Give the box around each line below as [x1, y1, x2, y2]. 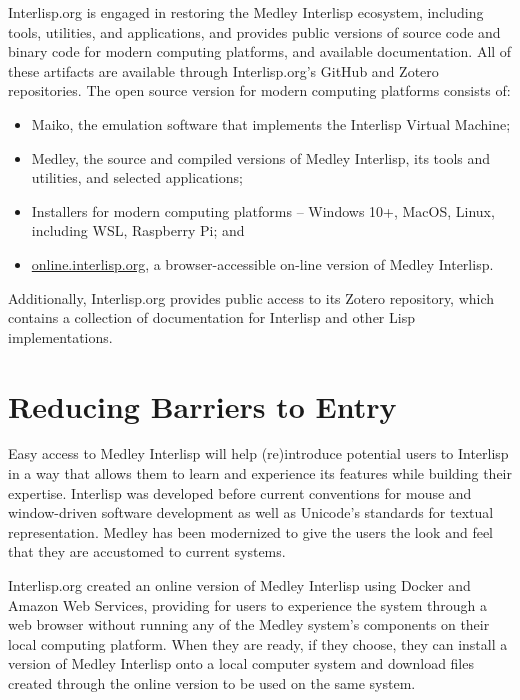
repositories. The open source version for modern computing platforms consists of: [8, 80, 511, 101]
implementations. [8, 326, 113, 347]
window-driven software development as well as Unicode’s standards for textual [8, 502, 494, 523]
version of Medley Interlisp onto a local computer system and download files [8, 653, 474, 674]
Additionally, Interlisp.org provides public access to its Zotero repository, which [8, 287, 495, 308]
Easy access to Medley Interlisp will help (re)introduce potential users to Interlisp [8, 443, 509, 464]
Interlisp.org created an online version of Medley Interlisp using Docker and [8, 575, 471, 595]
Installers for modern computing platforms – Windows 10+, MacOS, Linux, [31, 200, 495, 221]
